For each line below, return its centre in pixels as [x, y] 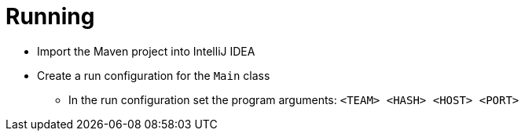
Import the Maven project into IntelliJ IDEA [146, 51]
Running [50, 16]
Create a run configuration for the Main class [154, 75]
